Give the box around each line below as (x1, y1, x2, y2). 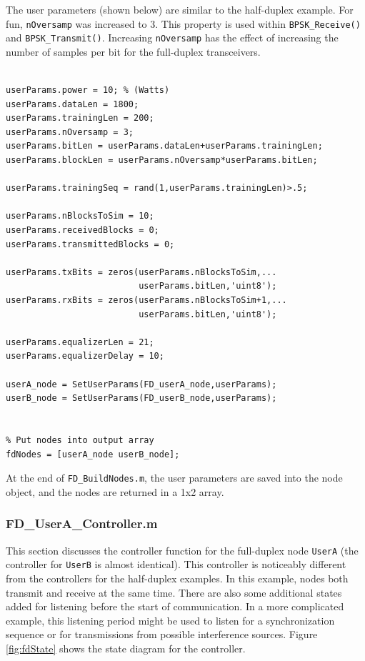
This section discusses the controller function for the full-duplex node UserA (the (6, 542, 359, 557)
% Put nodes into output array (6, 434, 154, 445)
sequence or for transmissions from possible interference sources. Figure (6, 627, 318, 642)
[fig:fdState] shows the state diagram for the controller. (6, 640, 246, 655)
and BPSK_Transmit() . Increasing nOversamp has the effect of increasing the (6, 30, 339, 45)
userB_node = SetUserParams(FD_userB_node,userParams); (6, 393, 277, 404)
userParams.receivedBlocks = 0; (6, 225, 159, 236)
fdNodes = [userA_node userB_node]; (6, 449, 180, 459)
